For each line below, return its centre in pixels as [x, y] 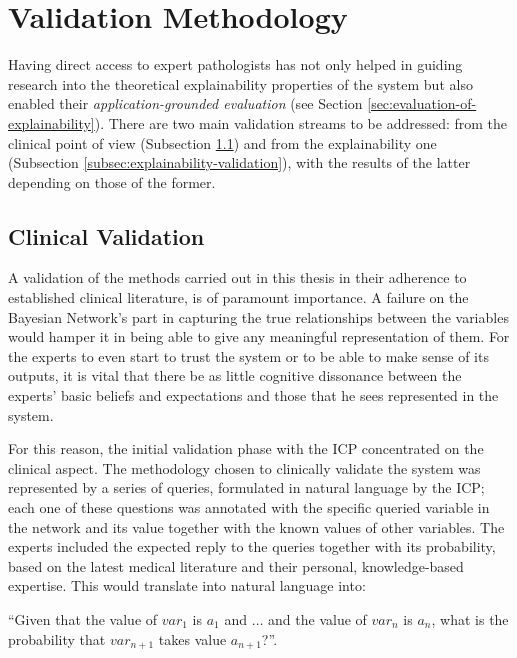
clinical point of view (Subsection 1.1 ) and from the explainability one [222, 142]
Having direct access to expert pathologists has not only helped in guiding [235, 64]
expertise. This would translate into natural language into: [187, 585]
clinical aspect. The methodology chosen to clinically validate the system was [244, 467]
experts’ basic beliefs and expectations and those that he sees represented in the [253, 395]
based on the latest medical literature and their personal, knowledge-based [236, 565]
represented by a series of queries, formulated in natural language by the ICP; [246, 487]
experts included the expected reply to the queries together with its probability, [252, 546]
